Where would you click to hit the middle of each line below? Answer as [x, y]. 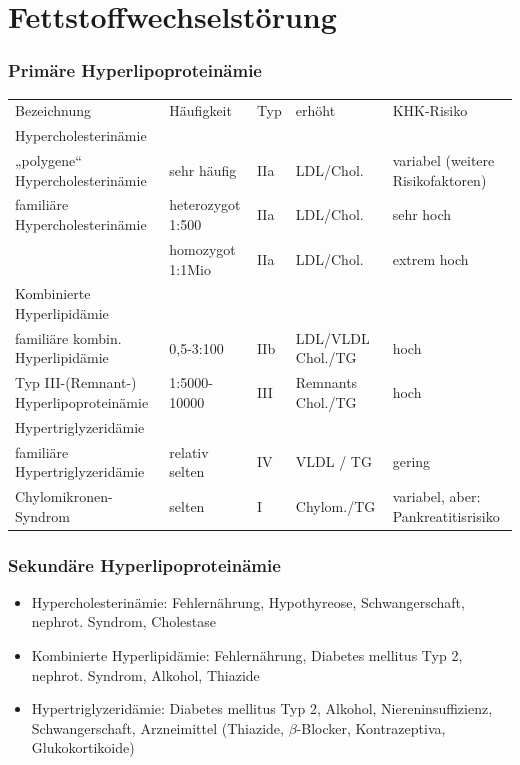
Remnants [326, 382]
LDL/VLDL [332, 337]
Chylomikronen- [64, 495]
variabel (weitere [443, 160]
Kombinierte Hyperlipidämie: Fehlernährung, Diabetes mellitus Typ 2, [247, 655]
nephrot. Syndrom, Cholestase [123, 621]
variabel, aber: [436, 495]
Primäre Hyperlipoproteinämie [135, 70]
